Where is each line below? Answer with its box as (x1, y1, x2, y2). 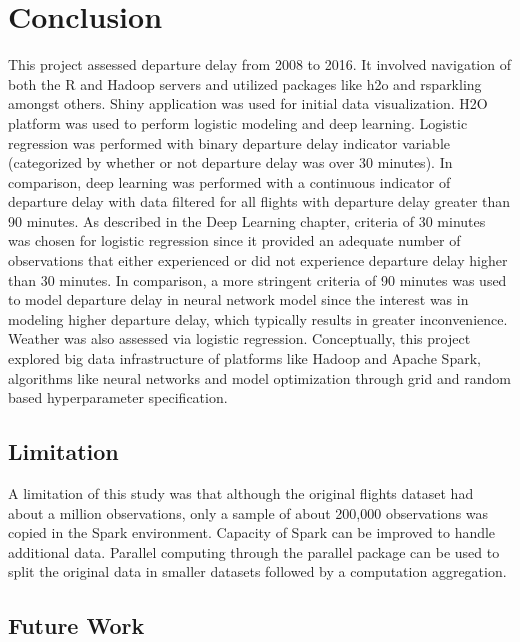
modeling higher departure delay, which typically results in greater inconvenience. (8, 308, 508, 329)
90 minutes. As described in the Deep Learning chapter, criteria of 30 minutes (8, 210, 486, 231)
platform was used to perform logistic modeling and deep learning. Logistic (8, 112, 468, 133)
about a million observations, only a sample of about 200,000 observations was (8, 502, 489, 523)
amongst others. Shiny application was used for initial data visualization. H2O (8, 93, 488, 114)
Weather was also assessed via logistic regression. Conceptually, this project (8, 328, 471, 349)
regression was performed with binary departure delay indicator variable (8, 132, 451, 153)
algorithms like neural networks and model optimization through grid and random (8, 367, 511, 388)
